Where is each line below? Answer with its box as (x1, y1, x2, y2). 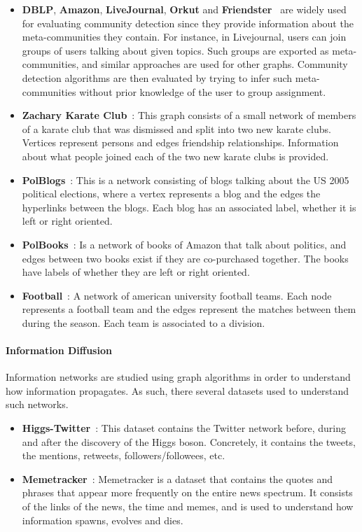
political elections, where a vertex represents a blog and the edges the (22, 186, 321, 201)
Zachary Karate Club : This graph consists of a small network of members (22, 108, 356, 122)
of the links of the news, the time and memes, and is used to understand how (22, 499, 354, 514)
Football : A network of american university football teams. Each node (22, 288, 332, 302)
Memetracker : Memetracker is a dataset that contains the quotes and (22, 471, 333, 486)
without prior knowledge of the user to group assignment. (79, 84, 326, 99)
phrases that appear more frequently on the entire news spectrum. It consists (22, 485, 353, 500)
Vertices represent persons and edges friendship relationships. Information (22, 135, 339, 150)
